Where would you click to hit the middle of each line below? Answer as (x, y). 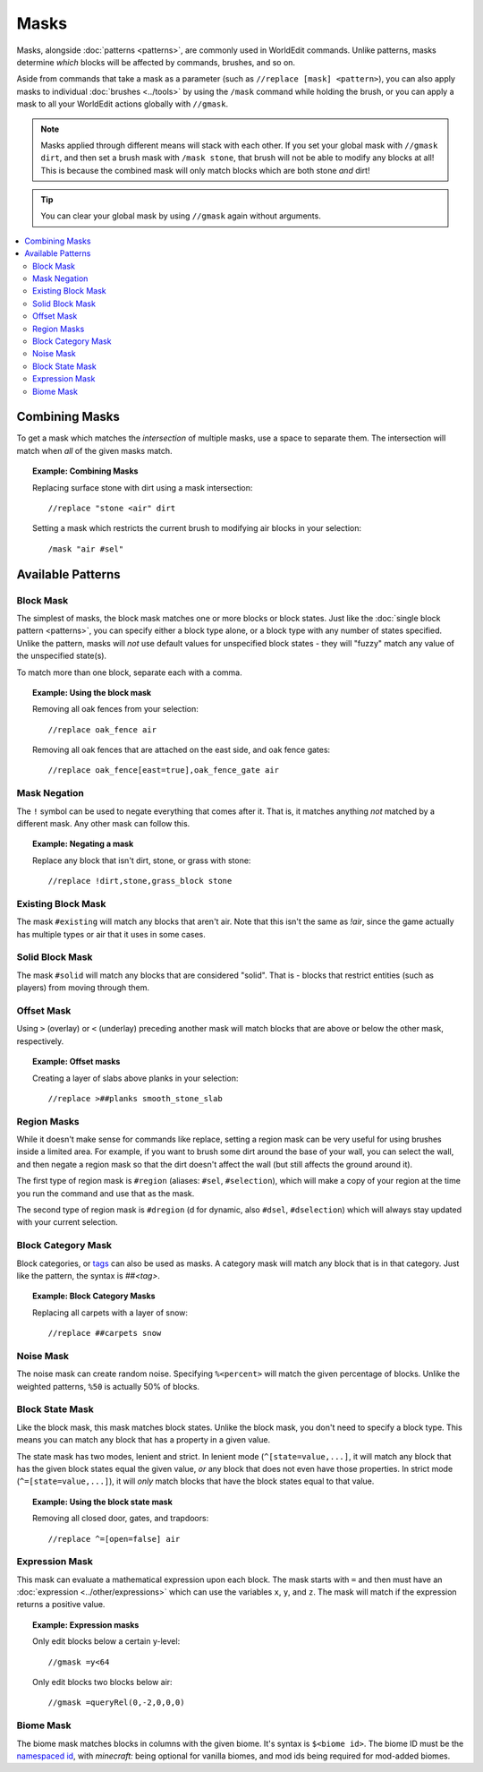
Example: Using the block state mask (103, 1502)
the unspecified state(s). (62, 656)
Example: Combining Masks (85, 471)
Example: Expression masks (86, 1624)
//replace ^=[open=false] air (114, 1539)
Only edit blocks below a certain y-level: (106, 1641)
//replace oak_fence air (102, 729)
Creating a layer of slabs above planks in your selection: (136, 1078)
